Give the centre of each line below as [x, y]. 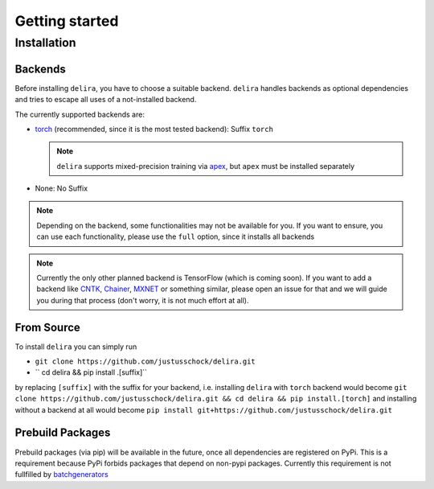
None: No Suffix [61, 188]
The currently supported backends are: [80, 114]
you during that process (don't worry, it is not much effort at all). [143, 300]
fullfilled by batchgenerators [61, 475]
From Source [47, 327]
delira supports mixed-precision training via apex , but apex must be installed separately [206, 166]
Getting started [67, 21]
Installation [45, 43]
